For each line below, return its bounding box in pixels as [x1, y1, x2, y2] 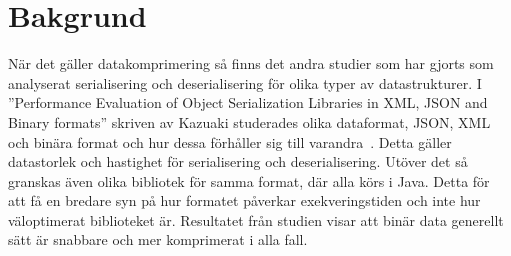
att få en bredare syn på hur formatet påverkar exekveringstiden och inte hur [8, 190, 481, 211]
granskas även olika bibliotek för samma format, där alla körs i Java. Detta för [8, 170, 490, 191]
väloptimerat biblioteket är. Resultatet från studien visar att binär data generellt [8, 209, 504, 230]
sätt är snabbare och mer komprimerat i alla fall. [8, 229, 308, 250]
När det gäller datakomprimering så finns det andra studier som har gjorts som [8, 53, 494, 74]
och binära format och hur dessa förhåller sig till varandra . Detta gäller [8, 131, 452, 152]
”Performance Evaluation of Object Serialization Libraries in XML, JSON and [8, 92, 488, 113]
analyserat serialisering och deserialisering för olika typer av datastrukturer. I [8, 72, 482, 93]
